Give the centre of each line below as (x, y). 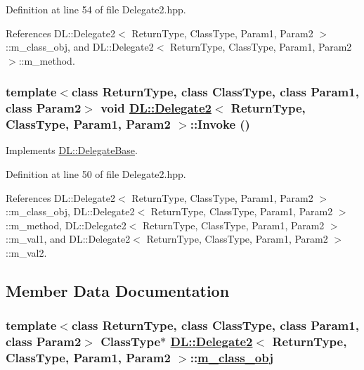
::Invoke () (220, 124)
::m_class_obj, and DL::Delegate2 (80, 47)
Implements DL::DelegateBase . (72, 150)
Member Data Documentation (118, 290)
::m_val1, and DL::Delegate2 (68, 239)
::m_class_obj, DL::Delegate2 (70, 211)
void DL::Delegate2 (156, 108)
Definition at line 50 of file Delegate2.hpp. (96, 174)
